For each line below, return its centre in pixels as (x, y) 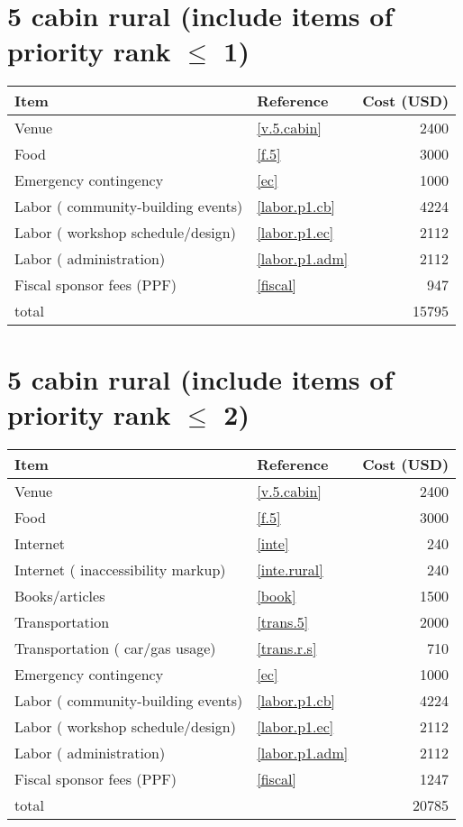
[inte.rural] (290, 569)
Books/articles (60, 595)
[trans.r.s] (287, 648)
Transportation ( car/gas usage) (115, 648)
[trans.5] (283, 621)
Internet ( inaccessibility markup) (120, 569)
